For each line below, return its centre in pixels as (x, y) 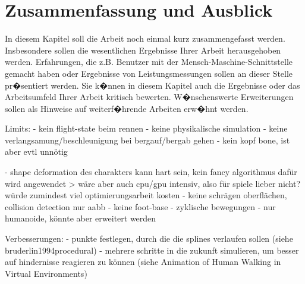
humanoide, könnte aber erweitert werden (81, 218)
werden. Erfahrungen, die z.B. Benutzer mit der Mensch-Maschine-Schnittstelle (149, 62)
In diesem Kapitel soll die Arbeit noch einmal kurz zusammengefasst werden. (145, 38)
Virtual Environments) (46, 273)
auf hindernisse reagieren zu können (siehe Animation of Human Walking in (143, 262)
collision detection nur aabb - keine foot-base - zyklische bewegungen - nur (140, 206)
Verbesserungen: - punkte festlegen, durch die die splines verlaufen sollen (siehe (149, 238)
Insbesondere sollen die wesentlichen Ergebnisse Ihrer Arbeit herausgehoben (143, 50)
